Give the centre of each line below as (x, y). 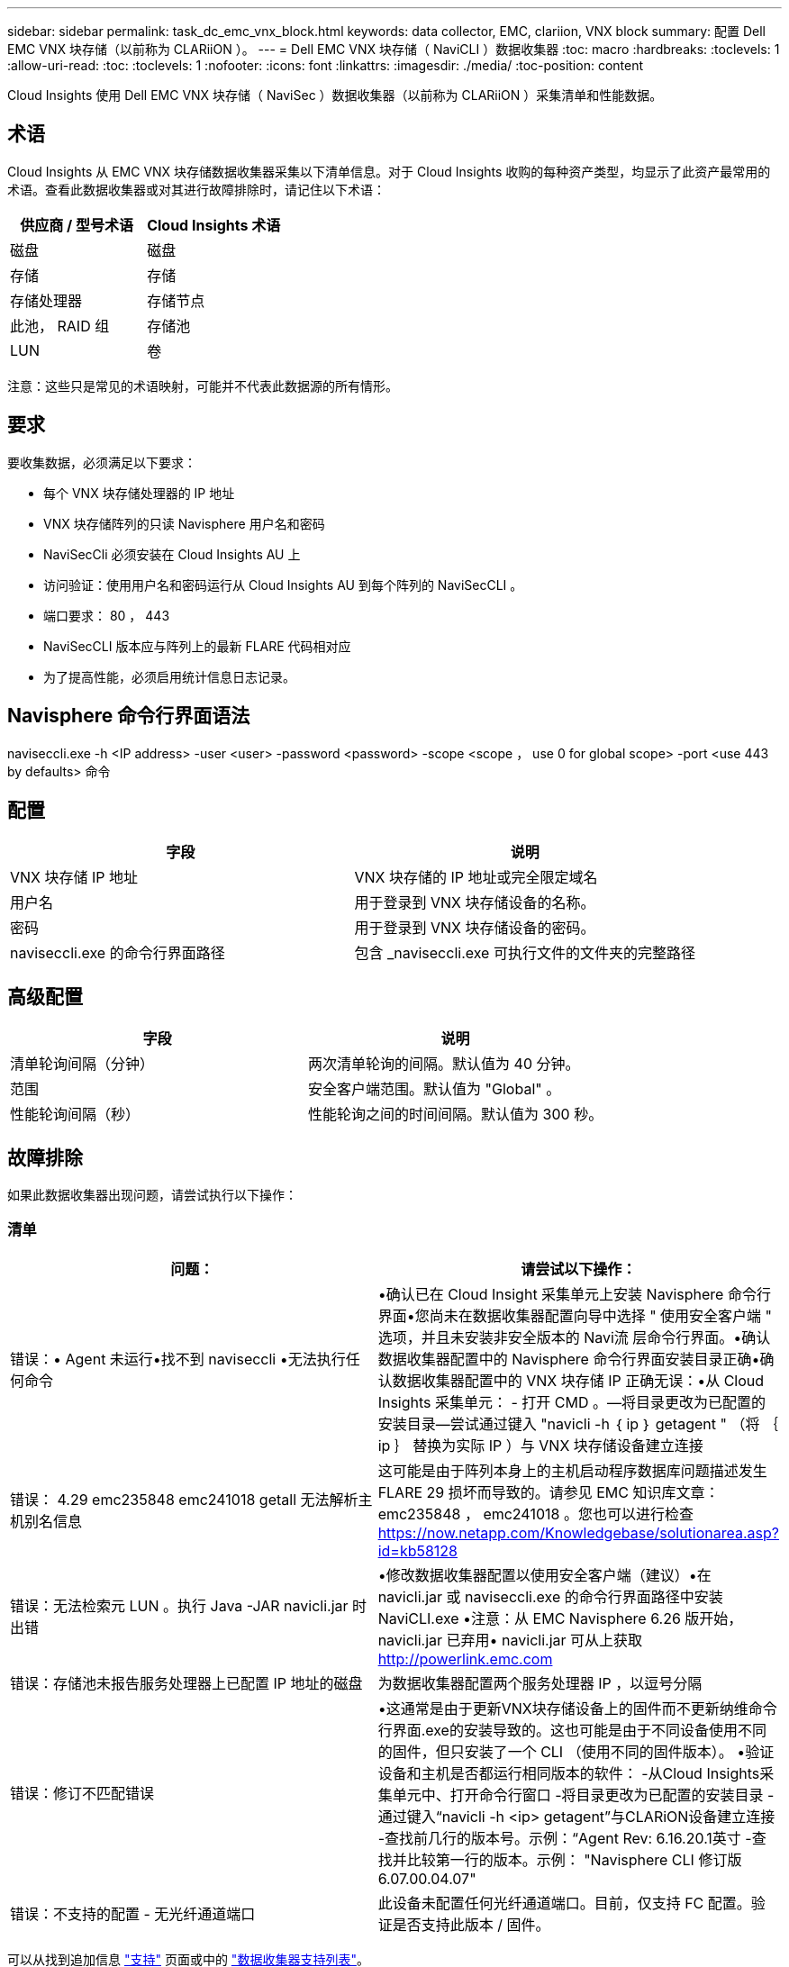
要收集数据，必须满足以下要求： (102, 462)
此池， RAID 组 (60, 326)
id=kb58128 (418, 1550)
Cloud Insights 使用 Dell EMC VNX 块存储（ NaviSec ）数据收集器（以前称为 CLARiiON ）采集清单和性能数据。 (335, 95)
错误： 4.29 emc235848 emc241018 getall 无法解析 (184, 1499)
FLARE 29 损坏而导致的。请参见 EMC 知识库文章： (549, 1492)
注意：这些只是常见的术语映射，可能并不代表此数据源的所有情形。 (203, 385)
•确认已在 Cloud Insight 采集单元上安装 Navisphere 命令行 (574, 1294)
